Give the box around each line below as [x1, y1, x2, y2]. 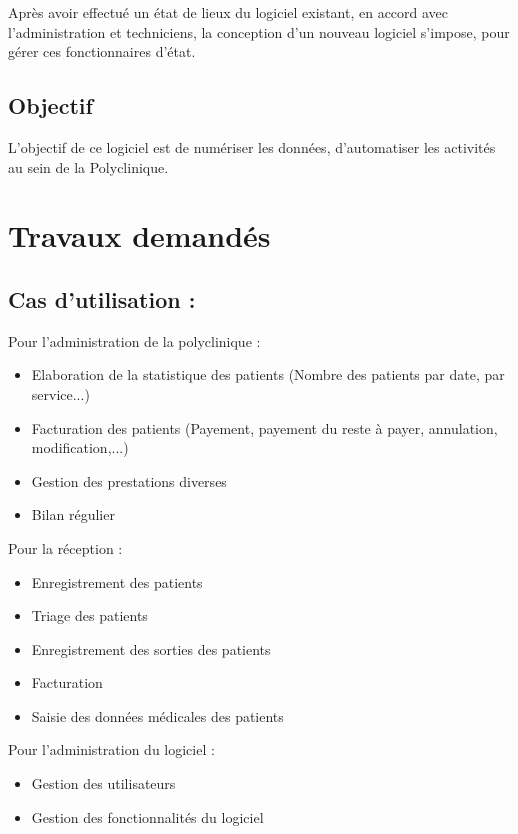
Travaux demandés [8, 215, 271, 256]
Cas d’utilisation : [8, 283, 196, 314]
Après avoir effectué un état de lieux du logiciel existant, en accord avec [8, 2, 449, 22]
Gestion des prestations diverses [31, 470, 227, 491]
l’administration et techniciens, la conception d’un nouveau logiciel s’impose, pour [8, 21, 510, 42]
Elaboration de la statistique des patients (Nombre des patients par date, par [31, 364, 505, 385]
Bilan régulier [31, 504, 115, 525]
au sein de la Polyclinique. [8, 156, 169, 177]
